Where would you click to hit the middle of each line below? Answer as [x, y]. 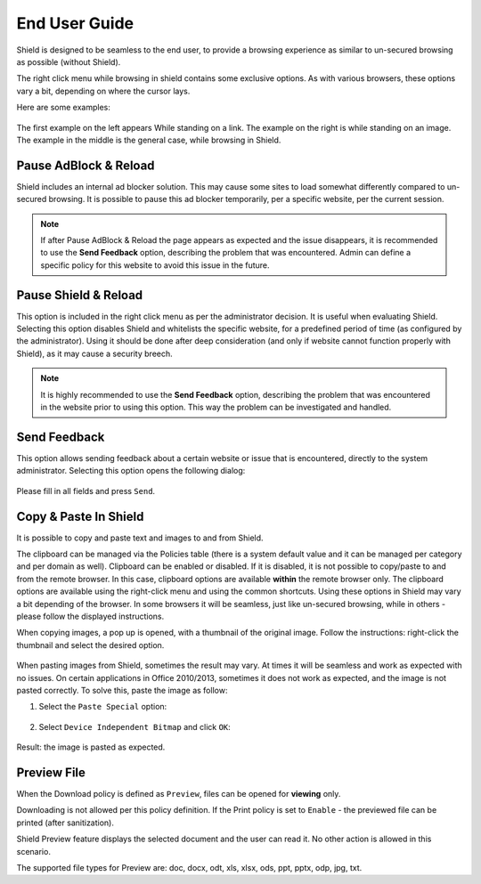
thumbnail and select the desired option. [90, 645]
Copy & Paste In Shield [80, 516]
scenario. [33, 851]
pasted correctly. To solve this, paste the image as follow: [122, 690]
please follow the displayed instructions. [90, 616]
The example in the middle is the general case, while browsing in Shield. [149, 140]
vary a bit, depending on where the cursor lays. [103, 91]
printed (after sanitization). [65, 823]
